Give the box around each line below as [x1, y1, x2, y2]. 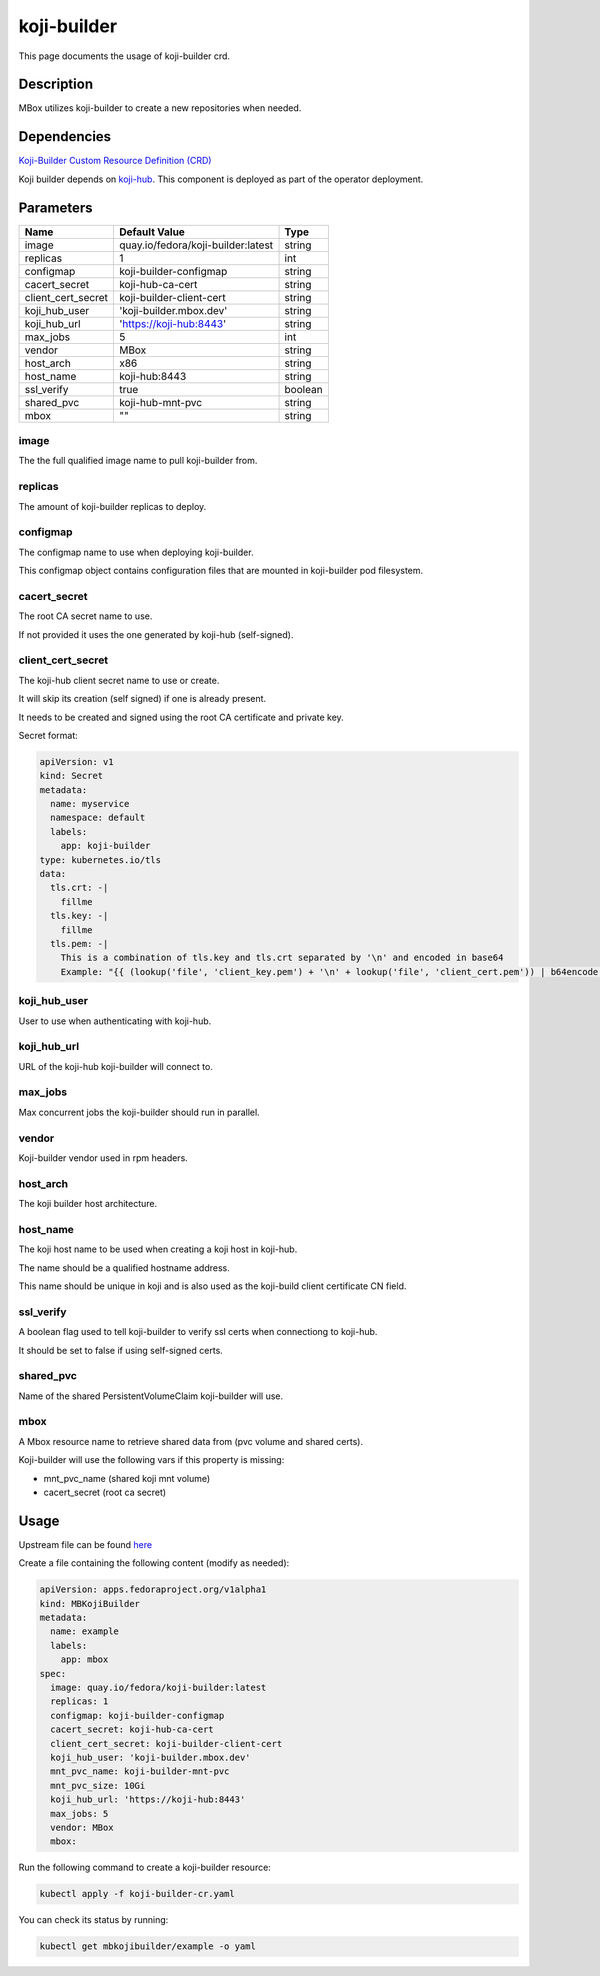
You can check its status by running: [18, 1914, 169, 1926]
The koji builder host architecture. [18, 1198, 158, 1210]
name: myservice [50, 798, 130, 810]
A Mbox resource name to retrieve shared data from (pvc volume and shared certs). [18, 1435, 364, 1447]
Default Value [118, 225, 185, 239]
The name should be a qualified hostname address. [18, 1261, 230, 1274]
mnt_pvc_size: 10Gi [50, 1780, 146, 1791]
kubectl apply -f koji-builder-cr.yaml [39, 1888, 235, 1900]
